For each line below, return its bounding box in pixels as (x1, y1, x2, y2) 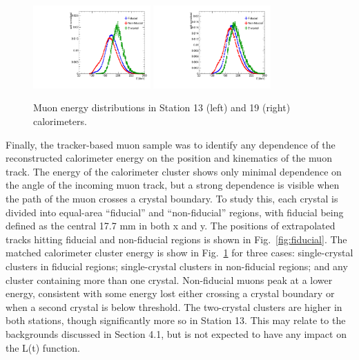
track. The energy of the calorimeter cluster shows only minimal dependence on (6, 164, 342, 178)
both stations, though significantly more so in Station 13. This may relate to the (6, 313, 346, 328)
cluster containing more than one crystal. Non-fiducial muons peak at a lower (6, 272, 333, 287)
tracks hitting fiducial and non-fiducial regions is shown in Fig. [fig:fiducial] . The (6, 231, 347, 246)
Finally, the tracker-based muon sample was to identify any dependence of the (6, 137, 336, 151)
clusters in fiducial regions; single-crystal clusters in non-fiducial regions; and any (6, 258, 348, 273)
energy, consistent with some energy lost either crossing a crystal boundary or (6, 286, 335, 301)
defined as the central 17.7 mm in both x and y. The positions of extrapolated (6, 218, 336, 233)
